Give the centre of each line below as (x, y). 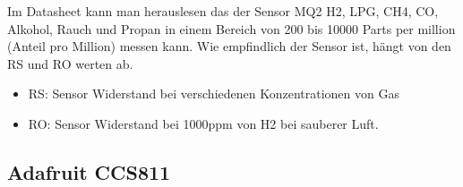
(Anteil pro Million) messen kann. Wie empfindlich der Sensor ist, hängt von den (229, 46)
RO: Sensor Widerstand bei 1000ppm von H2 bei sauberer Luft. (203, 123)
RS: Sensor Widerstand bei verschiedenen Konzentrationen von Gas (214, 93)
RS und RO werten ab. (70, 63)
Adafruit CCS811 (89, 171)
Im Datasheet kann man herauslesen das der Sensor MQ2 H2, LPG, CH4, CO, (223, 11)
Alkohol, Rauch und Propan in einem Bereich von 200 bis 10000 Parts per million (231, 28)
